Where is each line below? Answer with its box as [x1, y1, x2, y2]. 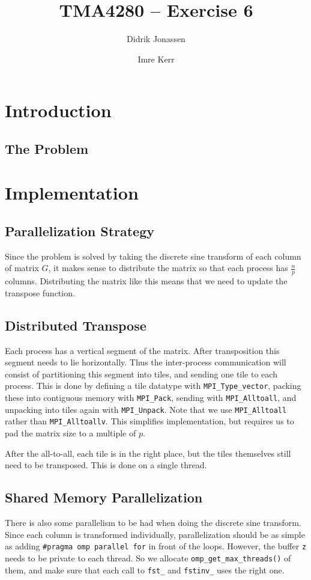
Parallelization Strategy [5, 222, 154, 240]
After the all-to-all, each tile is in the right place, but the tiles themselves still [5, 447, 291, 459]
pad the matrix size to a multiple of [5, 427, 136, 439]
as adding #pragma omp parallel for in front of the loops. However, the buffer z [5, 540, 307, 552]
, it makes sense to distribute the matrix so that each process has [48, 261, 288, 274]
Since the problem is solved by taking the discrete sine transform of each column [5, 249, 301, 262]
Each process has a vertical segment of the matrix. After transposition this [5, 344, 280, 356]
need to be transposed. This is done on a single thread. [5, 459, 207, 471]
